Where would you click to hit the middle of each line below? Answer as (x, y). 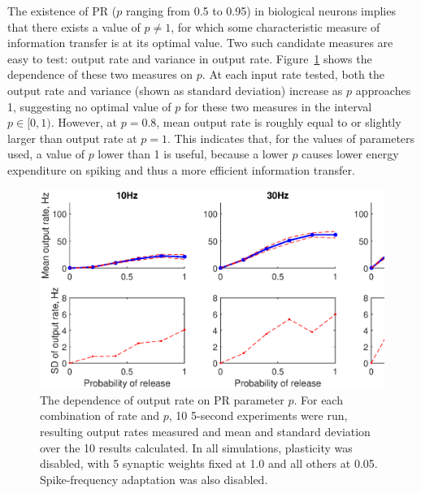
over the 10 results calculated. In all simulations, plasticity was (196, 447)
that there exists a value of (74, 26)
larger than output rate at (72, 138)
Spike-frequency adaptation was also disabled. (154, 479)
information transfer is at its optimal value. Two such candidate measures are (200, 43)
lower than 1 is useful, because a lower (193, 154)
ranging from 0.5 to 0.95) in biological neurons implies (260, 11)
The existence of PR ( (62, 11)
